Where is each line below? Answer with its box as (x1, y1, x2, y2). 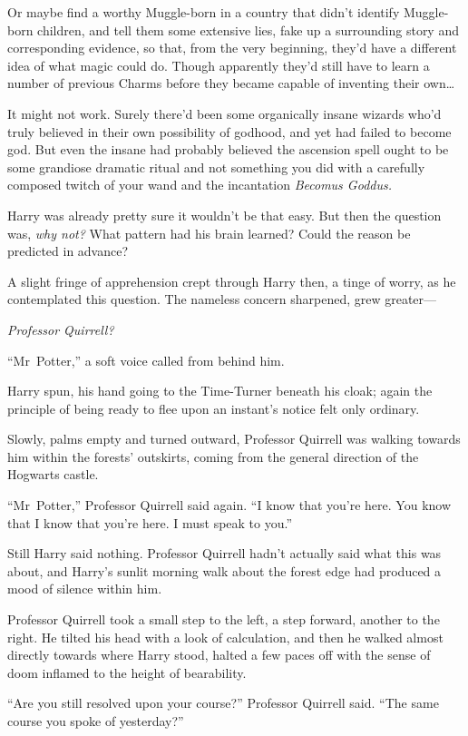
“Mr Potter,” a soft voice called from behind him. (7, 350, 285, 369)
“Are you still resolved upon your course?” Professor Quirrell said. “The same (7, 693, 439, 712)
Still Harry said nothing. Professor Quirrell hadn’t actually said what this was (7, 544, 442, 563)
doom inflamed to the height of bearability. (7, 662, 247, 682)
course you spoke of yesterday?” (7, 711, 184, 730)
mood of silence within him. (7, 579, 162, 598)
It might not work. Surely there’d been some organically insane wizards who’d (7, 103, 442, 123)
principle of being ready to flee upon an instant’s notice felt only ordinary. (7, 398, 420, 417)
